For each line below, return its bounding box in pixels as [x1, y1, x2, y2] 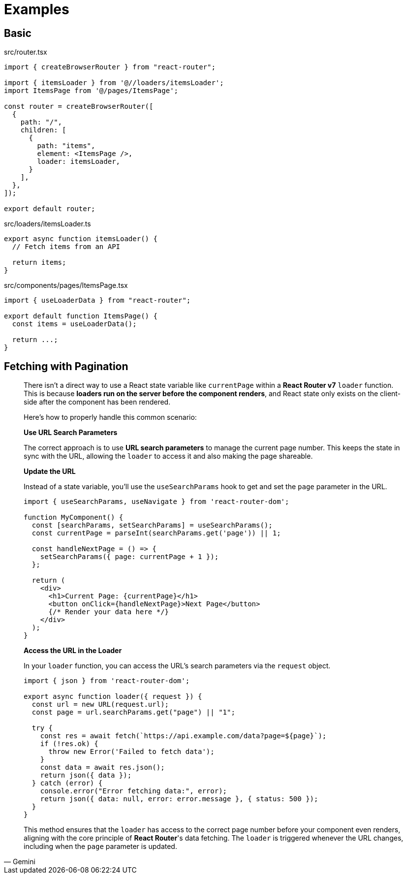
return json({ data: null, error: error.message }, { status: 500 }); [40, 795, 318, 803]
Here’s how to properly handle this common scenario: [24, 413, 197, 422]
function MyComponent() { [24, 513, 124, 522]
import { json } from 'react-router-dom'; [24, 677, 190, 685]
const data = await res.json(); [40, 763, 165, 772]
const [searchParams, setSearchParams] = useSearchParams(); [31, 521, 273, 530]
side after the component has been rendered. [24, 398, 171, 407]
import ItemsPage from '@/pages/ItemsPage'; [4, 87, 179, 95]
